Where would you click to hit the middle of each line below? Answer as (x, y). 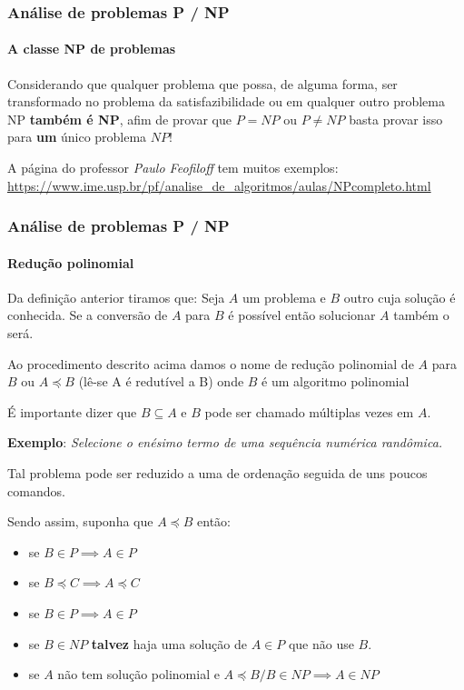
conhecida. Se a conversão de (88, 315)
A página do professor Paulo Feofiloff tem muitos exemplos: (173, 168)
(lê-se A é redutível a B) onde (161, 381)
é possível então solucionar (302, 315)
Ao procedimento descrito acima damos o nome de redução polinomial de (211, 363)
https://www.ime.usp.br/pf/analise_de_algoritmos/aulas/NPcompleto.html (219, 185)
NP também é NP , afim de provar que (120, 119)
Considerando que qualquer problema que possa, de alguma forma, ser (202, 83)
